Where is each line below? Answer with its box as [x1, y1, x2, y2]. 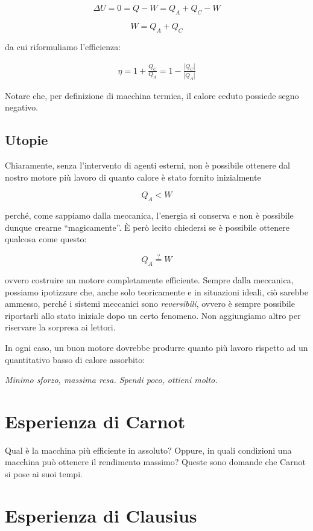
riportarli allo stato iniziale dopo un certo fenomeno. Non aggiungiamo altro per [5, 309, 301, 321]
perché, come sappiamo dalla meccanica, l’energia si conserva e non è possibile [5, 209, 294, 222]
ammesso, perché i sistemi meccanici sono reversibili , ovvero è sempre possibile [5, 297, 295, 310]
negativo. [5, 101, 39, 114]
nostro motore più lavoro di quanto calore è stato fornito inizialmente [5, 170, 261, 183]
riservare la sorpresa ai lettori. [5, 321, 116, 333]
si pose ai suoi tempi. [5, 468, 83, 480]
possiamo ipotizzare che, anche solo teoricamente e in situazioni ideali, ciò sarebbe [5, 285, 308, 298]
